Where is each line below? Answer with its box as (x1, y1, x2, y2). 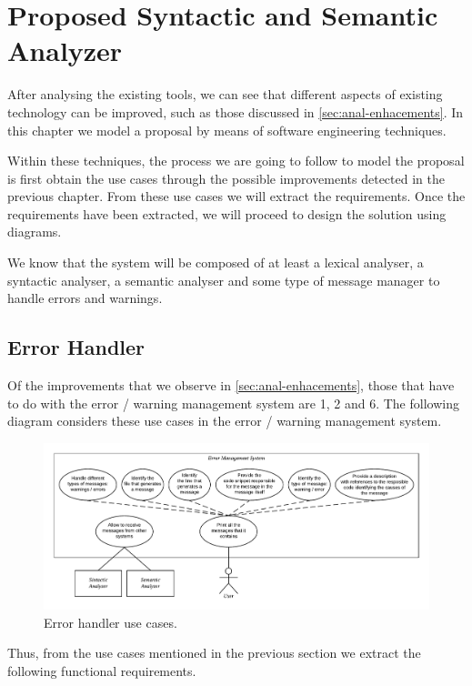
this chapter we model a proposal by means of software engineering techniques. (7, 120, 447, 139)
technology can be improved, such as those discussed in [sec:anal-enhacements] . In (7, 102, 464, 121)
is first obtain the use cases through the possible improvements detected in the (7, 168, 445, 187)
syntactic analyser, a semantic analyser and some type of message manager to (7, 270, 440, 289)
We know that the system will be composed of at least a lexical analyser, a (7, 253, 424, 272)
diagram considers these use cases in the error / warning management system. (7, 411, 442, 430)
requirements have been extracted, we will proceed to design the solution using (7, 204, 447, 223)
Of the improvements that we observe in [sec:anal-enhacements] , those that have (7, 376, 455, 395)
